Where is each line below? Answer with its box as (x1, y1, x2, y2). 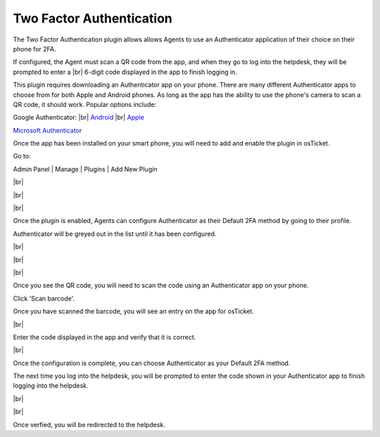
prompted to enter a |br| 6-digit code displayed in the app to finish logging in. (13, 68, 237, 76)
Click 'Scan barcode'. (13, 294, 75, 303)
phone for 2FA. (13, 44, 56, 53)
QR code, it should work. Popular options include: (13, 100, 157, 108)
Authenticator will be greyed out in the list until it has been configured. (13, 229, 217, 238)
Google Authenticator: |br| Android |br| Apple (13, 113, 144, 122)
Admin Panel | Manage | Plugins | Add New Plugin (13, 165, 158, 173)
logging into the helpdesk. (13, 381, 89, 390)
